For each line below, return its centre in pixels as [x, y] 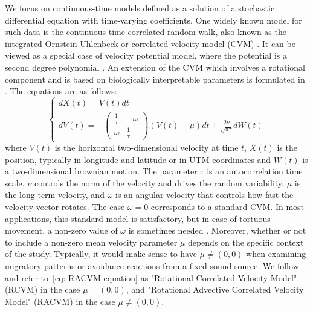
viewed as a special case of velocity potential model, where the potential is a [146, 55]
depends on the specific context [246, 242]
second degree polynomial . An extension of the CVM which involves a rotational [155, 67]
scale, [15, 183]
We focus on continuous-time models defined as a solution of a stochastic [140, 8]
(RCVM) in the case [43, 289]
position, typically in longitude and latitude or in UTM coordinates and [138, 159]
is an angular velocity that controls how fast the [204, 195]
